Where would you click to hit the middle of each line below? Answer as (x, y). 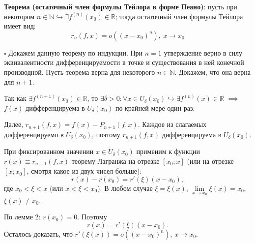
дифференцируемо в (34, 134)
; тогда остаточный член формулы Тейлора (179, 16)
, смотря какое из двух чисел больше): (84, 171)
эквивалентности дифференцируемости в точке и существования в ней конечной (124, 62)
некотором (19, 16)
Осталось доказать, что (38, 233)
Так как (15, 98)
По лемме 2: (22, 217)
